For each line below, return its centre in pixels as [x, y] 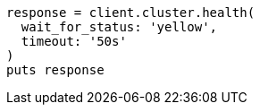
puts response [55, 70]
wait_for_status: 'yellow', [119, 27]
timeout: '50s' [74, 41]
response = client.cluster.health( [131, 13]
